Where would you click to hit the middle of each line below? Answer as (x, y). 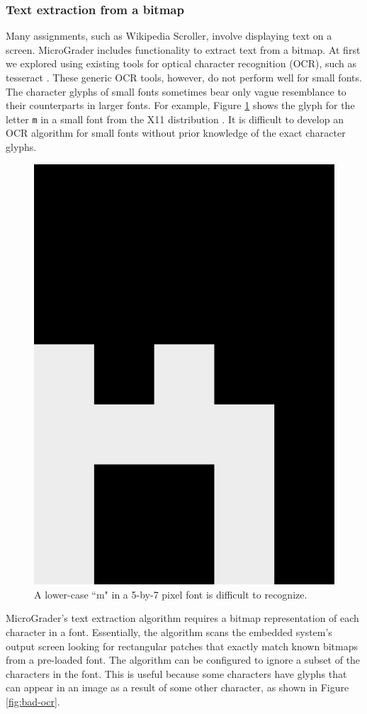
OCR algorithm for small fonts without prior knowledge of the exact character (176, 133)
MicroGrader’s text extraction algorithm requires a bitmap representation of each (182, 618)
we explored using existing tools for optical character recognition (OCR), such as (181, 63)
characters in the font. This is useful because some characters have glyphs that (176, 673)
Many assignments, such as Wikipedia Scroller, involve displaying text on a (169, 36)
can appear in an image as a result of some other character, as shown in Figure (177, 687)
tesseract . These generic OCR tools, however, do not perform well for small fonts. (184, 77)
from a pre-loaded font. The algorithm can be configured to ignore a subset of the (183, 660)
